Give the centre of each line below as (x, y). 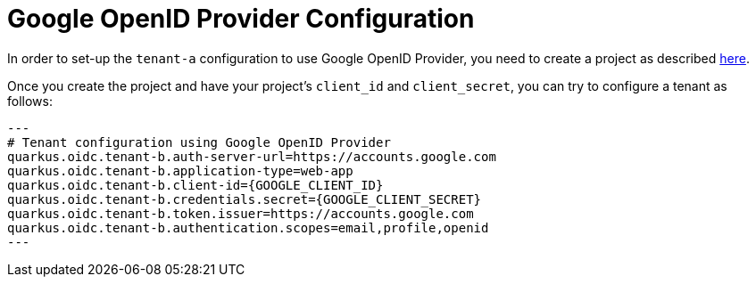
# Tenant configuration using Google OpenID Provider (199, 142)
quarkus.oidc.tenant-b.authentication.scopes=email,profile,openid (248, 227)
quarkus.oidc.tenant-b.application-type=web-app (180, 170)
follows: (30, 101)
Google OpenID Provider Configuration (241, 19)
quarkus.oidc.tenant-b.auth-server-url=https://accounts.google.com (252, 156)
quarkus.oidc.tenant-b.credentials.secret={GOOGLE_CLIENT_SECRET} (245, 199)
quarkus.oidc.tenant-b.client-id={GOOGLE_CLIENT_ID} (195, 185)
